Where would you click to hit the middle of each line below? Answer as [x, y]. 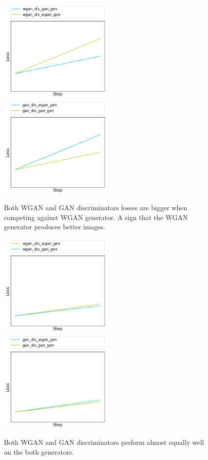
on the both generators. [39, 451]
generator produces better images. [55, 227]
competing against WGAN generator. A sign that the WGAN [96, 217]
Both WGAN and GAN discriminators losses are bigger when [96, 208]
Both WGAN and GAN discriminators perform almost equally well [104, 442]
